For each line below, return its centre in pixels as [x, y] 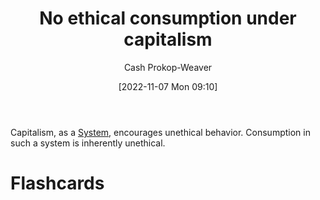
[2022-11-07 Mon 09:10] [168, 86]
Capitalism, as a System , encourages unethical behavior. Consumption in [160, 132]
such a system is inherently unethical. [88, 143]
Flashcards [57, 183]
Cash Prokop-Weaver [168, 67]
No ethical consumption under [168, 18]
